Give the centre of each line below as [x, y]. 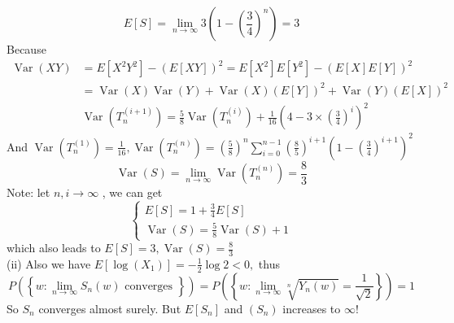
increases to [312, 308]
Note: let [28, 192]
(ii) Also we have [49, 263]
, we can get [132, 192]
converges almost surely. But [110, 308]
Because [26, 49]
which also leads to [54, 247]
